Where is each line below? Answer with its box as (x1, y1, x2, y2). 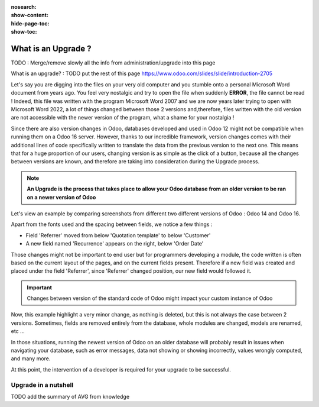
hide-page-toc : (11, 20, 50, 27)
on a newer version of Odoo (27, 193, 96, 201)
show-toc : (11, 28, 37, 35)
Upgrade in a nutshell (11, 380, 74, 389)
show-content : (11, 12, 48, 19)
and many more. (11, 355, 51, 362)
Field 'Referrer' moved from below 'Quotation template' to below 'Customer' (25, 231, 211, 239)
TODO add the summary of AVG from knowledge (11, 393, 130, 400)
